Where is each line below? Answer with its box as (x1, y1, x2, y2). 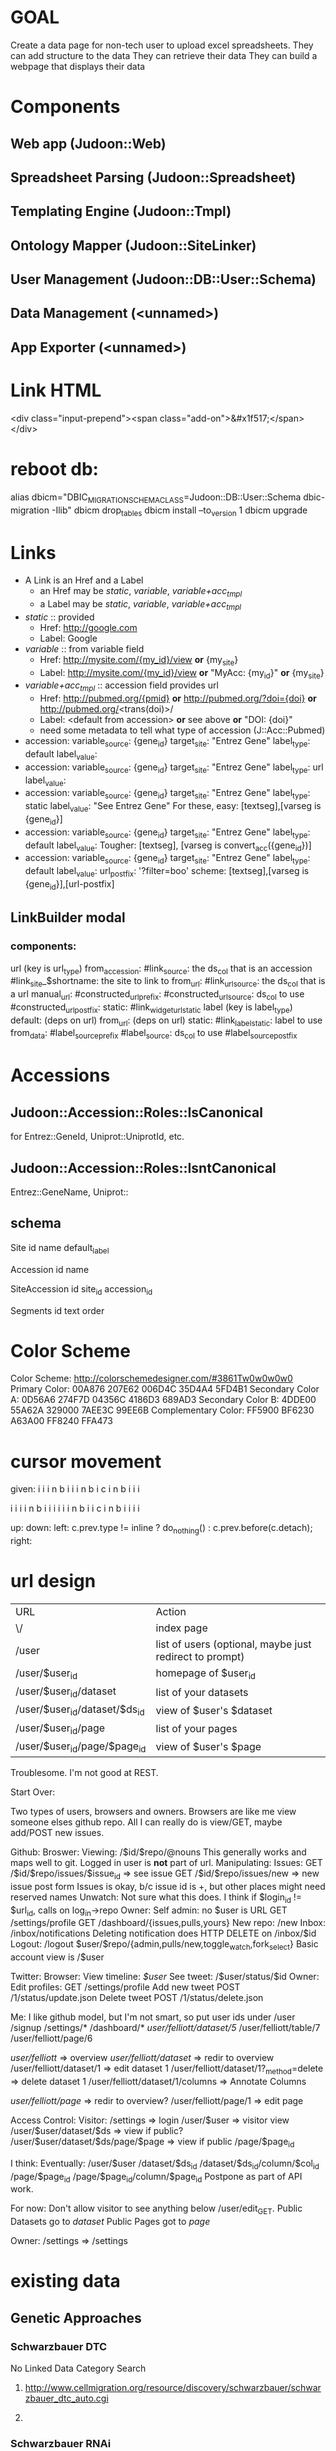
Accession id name (10, 1263, 90, 1275)
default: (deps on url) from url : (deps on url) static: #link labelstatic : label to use (10, 1014, 323, 1028)
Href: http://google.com (39, 621, 138, 633)
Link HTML (10, 379, 102, 402)
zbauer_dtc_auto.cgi (24, 2392, 109, 2405)
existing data (10, 2270, 121, 2293)
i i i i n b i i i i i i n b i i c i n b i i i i (10, 1502, 140, 1515)
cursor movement (10, 1450, 162, 1473)
